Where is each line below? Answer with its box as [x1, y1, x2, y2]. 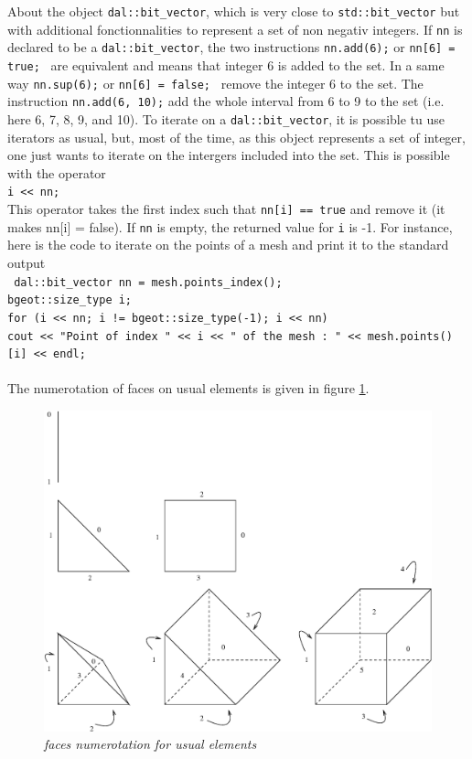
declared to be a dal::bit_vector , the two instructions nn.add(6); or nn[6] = [7, 37, 456, 57]
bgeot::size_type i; [7, 294, 133, 307]
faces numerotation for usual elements [44, 734, 257, 754]
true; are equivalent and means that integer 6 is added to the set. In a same [7, 55, 445, 74]
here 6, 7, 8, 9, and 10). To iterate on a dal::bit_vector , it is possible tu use [7, 109, 445, 128]
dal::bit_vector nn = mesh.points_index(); [14, 275, 283, 289]
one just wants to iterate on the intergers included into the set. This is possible [7, 145, 450, 165]
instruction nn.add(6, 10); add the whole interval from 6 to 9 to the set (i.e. [7, 91, 445, 111]
